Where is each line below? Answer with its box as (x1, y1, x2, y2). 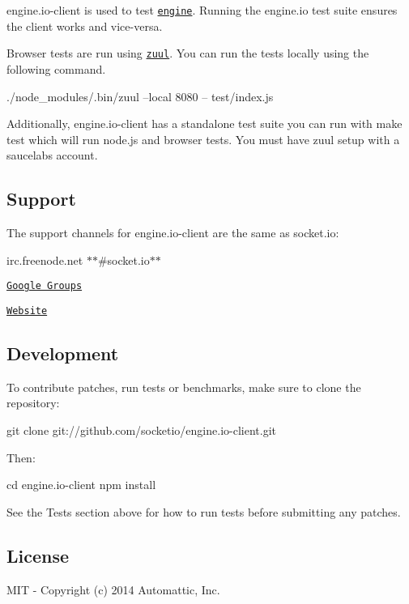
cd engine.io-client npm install (6, 476, 156, 493)
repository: (6, 394, 60, 411)
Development (6, 340, 119, 365)
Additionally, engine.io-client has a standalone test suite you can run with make (6, 115, 403, 132)
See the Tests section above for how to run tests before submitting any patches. (6, 503, 401, 520)
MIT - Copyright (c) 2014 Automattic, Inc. (6, 581, 220, 598)
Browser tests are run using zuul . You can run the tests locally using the (6, 45, 369, 62)
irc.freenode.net (6, 251, 83, 268)
